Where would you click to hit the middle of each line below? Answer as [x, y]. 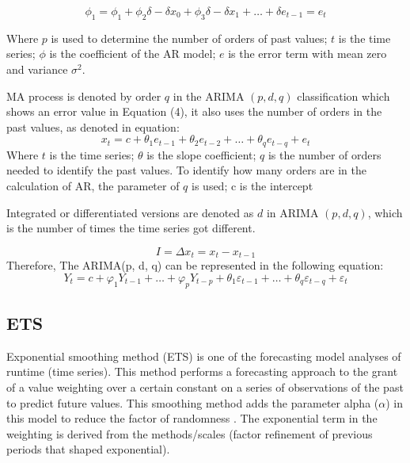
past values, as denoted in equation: [93, 126]
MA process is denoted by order [84, 96]
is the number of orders [325, 154]
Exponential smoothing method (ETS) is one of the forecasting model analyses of [204, 356]
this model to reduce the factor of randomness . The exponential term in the [192, 418]
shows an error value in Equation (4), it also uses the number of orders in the [194, 111]
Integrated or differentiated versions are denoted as [130, 212]
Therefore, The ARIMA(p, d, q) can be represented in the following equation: [195, 265]
